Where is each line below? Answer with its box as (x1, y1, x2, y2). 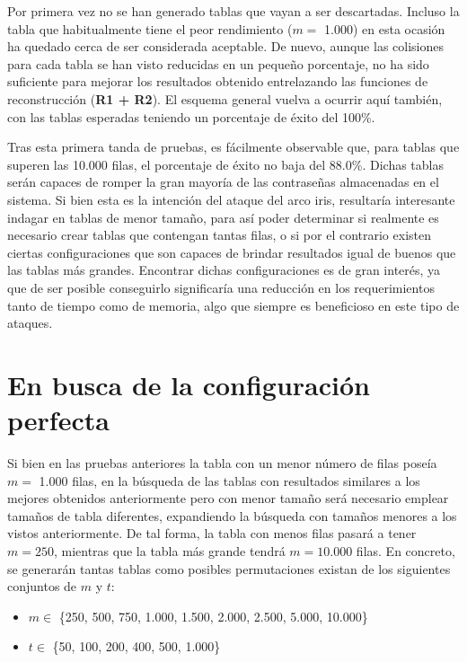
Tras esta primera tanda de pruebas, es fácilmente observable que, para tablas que (7, 137, 460, 156)
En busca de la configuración (7, 366, 370, 402)
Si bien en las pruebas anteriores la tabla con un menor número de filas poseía (7, 454, 437, 472)
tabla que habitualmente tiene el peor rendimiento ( (7, 19, 293, 38)
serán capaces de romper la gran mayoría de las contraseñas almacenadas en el (7, 172, 439, 191)
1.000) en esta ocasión (324, 19, 445, 38)
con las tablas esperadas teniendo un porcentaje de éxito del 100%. (7, 107, 375, 126)
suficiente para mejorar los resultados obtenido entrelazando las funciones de (7, 72, 428, 91)
